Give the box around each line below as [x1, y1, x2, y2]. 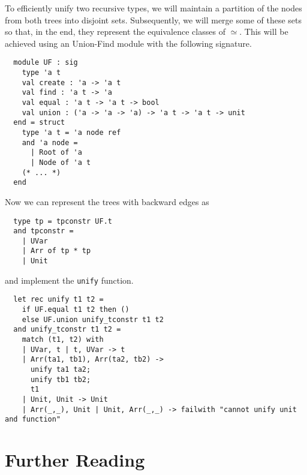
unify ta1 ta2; [30, 365, 91, 374]
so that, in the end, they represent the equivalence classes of [5, 25, 225, 38]
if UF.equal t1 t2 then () [22, 305, 130, 314]
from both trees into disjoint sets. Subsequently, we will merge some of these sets [5, 13, 302, 26]
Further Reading [5, 447, 145, 472]
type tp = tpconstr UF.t [13, 217, 112, 226]
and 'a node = [22, 138, 78, 147]
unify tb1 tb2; [30, 375, 91, 384]
